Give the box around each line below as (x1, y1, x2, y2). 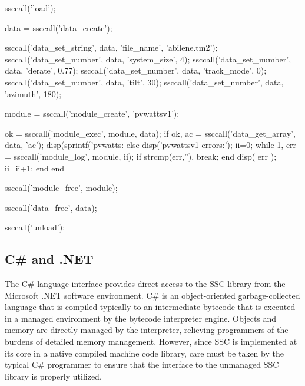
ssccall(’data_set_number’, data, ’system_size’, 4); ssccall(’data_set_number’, (5, 52, 291, 65)
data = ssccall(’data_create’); (5, 21, 112, 34)
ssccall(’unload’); (5, 221, 65, 233)
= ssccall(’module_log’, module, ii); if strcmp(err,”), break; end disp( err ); (5, 150, 277, 162)
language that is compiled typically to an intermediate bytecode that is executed (5, 301, 296, 313)
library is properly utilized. (5, 369, 102, 382)
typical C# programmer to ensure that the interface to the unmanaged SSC (5, 358, 279, 371)
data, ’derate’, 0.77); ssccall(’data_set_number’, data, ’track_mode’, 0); (5, 64, 267, 77)
